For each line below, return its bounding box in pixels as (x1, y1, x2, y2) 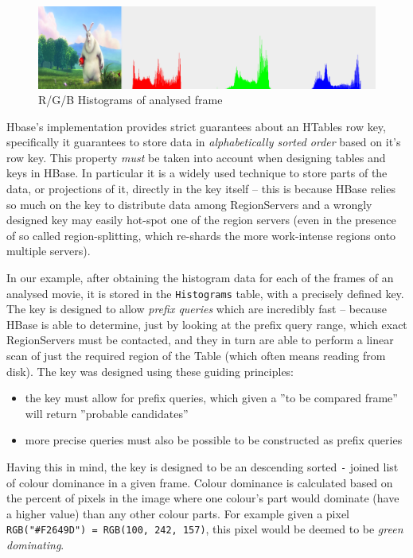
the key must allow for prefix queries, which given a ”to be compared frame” (25, 389, 398, 406)
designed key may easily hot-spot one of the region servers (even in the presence (6, 211, 396, 228)
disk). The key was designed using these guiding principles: (6, 362, 294, 379)
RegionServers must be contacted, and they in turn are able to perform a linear (6, 331, 394, 348)
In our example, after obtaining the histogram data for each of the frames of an (6, 269, 394, 286)
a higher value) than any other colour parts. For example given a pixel (6, 505, 349, 521)
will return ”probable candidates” (25, 405, 189, 421)
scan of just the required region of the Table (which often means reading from (6, 347, 386, 364)
